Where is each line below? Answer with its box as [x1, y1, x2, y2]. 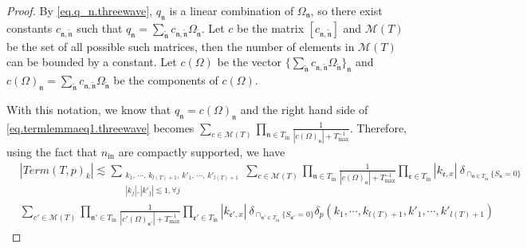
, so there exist [310, 2, 383, 18]
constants [6, 19, 53, 36]
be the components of [113, 71, 218, 88]
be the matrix [237, 19, 305, 36]
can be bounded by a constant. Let [6, 53, 177, 70]
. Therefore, [349, 119, 407, 136]
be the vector [217, 53, 281, 70]
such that [77, 19, 123, 36]
